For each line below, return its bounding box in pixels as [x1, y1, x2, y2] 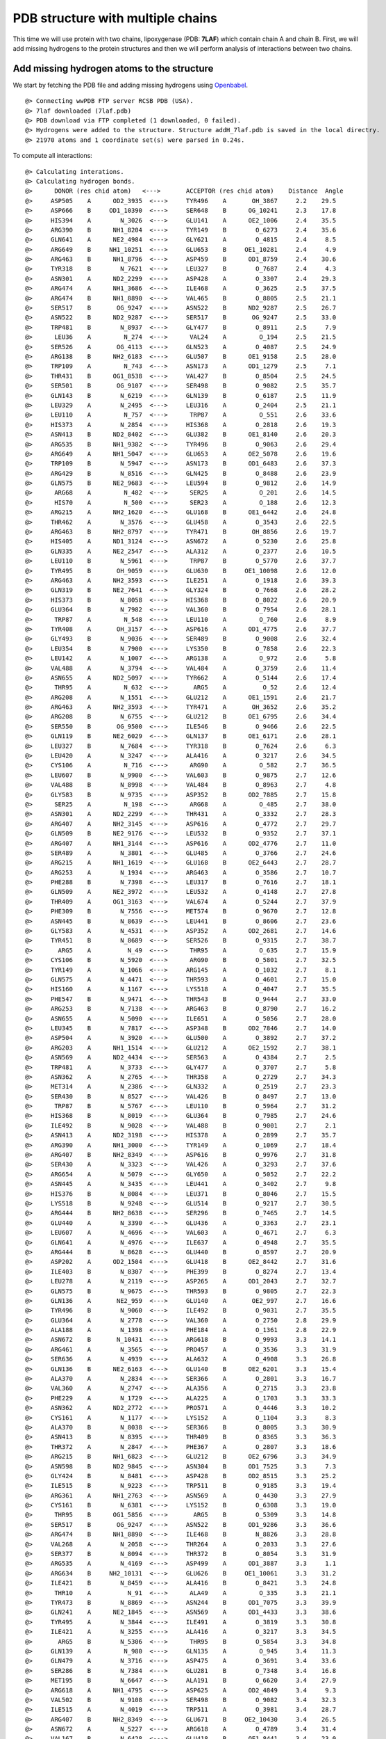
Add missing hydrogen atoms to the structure [12, 63, 214, 74]
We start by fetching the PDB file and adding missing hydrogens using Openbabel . [12, 81, 248, 89]
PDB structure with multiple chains [12, 10, 218, 26]
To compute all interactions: [12, 152, 93, 160]
